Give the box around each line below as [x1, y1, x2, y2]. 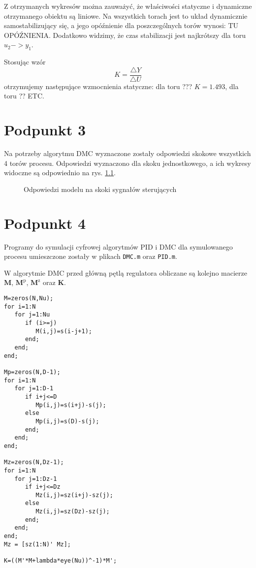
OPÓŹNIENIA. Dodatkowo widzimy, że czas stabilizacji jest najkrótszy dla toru [4, 30, 246, 40]
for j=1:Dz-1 [14, 475, 57, 482]
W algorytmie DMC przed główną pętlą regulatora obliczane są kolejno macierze [4, 267, 247, 278]
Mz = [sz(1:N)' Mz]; [4, 540, 71, 548]
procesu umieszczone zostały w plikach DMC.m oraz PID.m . [4, 251, 177, 261]
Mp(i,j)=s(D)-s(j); [35, 417, 99, 425]
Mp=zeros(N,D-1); [4, 368, 61, 376]
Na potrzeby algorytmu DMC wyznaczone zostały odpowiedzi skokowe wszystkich [4, 148, 251, 158]
